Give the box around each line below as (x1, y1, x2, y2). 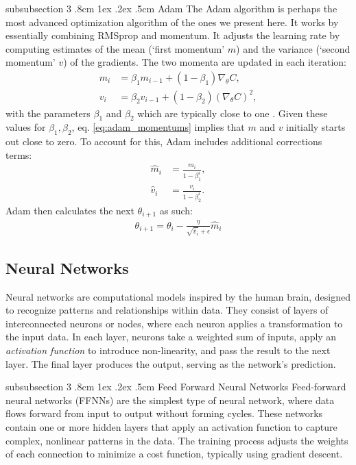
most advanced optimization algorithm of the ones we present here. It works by (5, 14, 339, 29)
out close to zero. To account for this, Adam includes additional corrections (5, 134, 322, 149)
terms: (5, 147, 32, 162)
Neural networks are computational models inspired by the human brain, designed (5, 289, 351, 303)
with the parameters (5, 105, 91, 120)
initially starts (286, 120, 346, 134)
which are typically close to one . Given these (137, 105, 328, 120)
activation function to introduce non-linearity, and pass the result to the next (5, 343, 331, 357)
